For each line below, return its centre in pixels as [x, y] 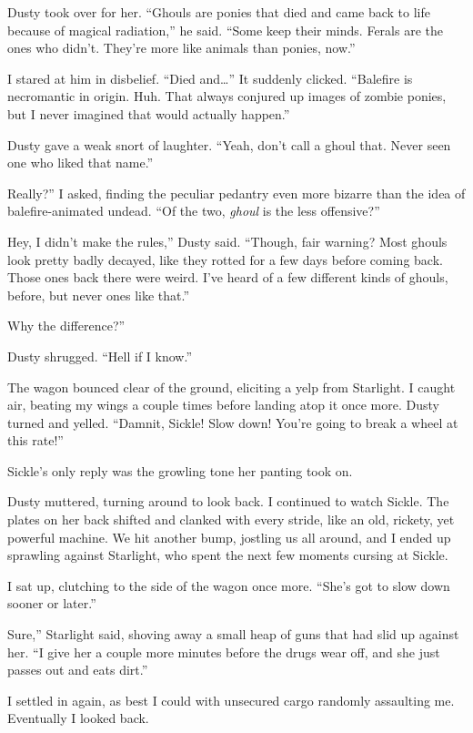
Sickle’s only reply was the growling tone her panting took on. [180, 470]
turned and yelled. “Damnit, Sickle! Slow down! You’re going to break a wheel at [233, 422]
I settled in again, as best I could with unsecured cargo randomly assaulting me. [231, 700]
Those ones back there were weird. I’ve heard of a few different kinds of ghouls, [228, 277]
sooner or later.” [52, 603]
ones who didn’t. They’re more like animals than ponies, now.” [181, 48]
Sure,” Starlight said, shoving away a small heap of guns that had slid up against [233, 634]
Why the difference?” [66, 326]
